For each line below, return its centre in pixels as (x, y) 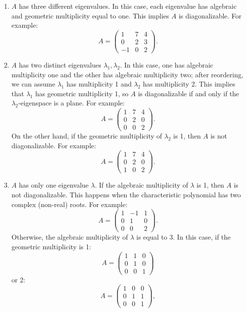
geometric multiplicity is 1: (51, 246)
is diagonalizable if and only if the (189, 93)
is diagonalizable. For (210, 15)
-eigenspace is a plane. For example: (71, 103)
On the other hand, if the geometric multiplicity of (87, 136)
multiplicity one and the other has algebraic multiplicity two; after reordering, (127, 74)
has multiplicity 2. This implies (189, 84)
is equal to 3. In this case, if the (184, 237)
